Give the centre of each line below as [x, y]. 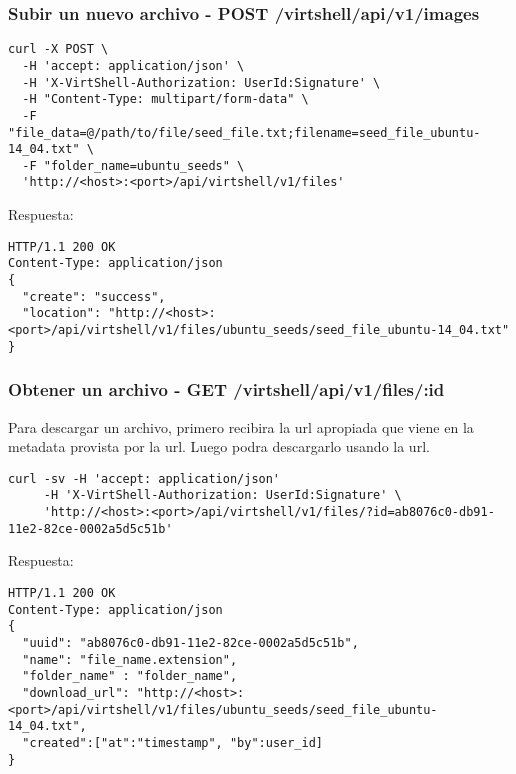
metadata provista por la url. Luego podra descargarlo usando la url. [219, 446]
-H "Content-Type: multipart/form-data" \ [165, 99]
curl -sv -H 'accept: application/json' [144, 478]
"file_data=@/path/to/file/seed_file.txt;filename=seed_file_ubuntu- [244, 132]
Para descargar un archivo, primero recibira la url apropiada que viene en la [241, 426]
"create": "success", [94, 296]
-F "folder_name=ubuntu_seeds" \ [133, 165]
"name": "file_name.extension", [130, 659]
